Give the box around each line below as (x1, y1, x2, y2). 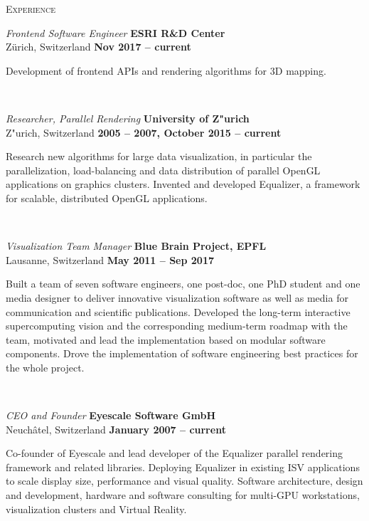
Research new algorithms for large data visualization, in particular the (6, 149, 312, 164)
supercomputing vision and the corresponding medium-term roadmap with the (6, 318, 348, 333)
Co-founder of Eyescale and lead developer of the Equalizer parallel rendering (6, 446, 343, 461)
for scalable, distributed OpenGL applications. (6, 190, 208, 205)
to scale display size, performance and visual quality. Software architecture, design (6, 473, 363, 488)
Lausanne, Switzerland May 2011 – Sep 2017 (6, 252, 215, 267)
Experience (6, 1, 55, 16)
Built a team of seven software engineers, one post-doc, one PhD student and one (6, 276, 360, 291)
